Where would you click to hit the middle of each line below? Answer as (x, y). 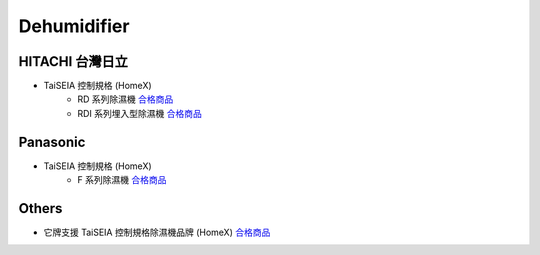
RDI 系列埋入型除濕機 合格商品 (139, 113)
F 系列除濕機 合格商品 (122, 180)
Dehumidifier (74, 26)
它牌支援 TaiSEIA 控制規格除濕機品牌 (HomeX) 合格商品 (157, 232)
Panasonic (52, 141)
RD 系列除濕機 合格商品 (125, 99)
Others (40, 208)
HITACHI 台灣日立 (73, 61)
